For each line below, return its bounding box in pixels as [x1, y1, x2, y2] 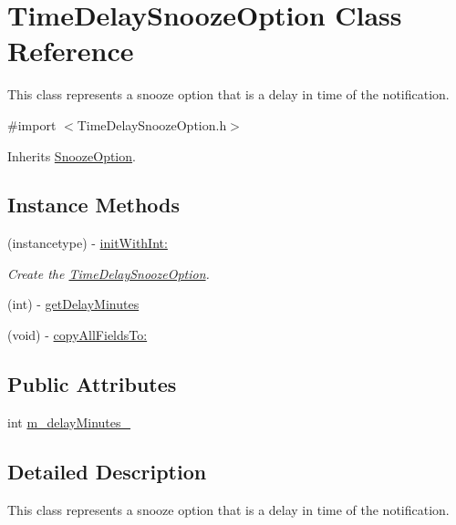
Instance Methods [7, 190, 180, 219]
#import [7, 115, 57, 134]
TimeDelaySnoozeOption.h [77, 115, 227, 134]
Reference [7, 32, 134, 69]
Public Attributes [7, 370, 177, 398]
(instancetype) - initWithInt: [7, 233, 168, 252]
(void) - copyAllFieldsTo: [7, 325, 148, 345]
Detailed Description [7, 457, 207, 485]
